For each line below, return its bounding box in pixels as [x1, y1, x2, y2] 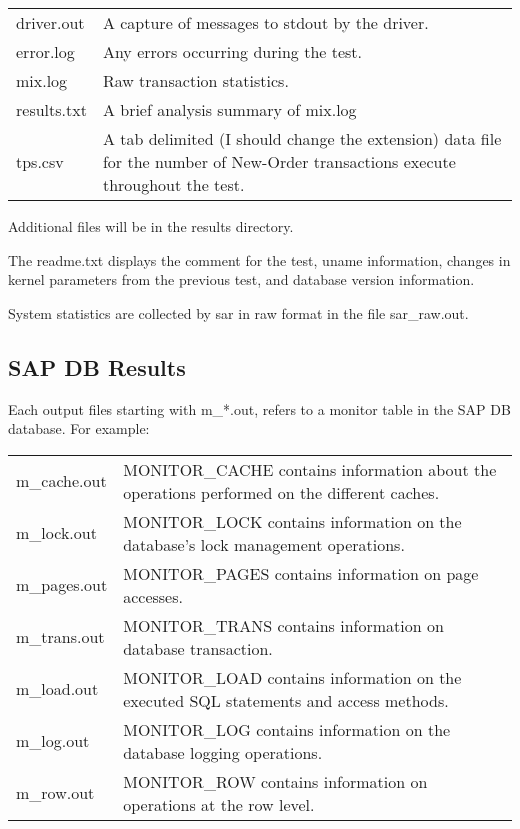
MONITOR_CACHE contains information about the [123, 457, 497, 481]
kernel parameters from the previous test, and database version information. [8, 269, 475, 290]
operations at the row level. [123, 792, 315, 816]
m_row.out [16, 781, 95, 805]
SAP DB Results [8, 351, 186, 382]
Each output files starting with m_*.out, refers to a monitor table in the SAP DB [8, 398, 511, 419]
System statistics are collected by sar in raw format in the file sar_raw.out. [8, 302, 469, 323]
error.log [16, 40, 75, 63]
